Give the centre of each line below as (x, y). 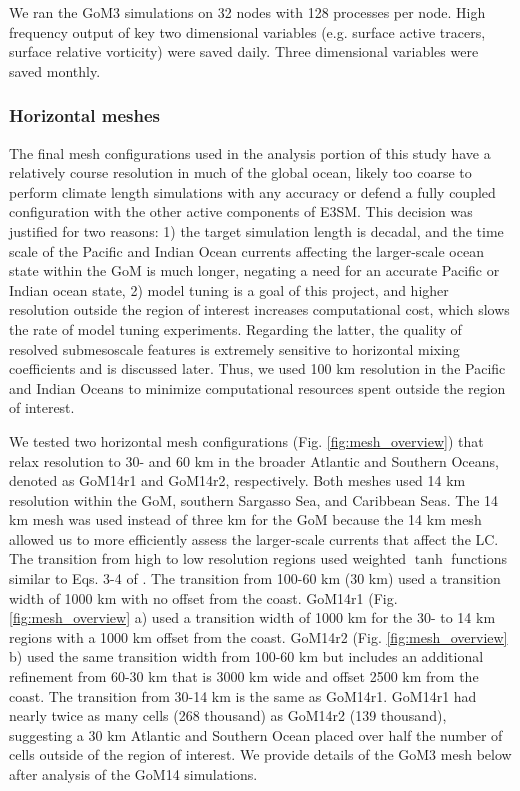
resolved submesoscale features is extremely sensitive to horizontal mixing (234, 348)
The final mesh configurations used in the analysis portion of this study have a (250, 152)
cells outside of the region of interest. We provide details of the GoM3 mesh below (260, 754)
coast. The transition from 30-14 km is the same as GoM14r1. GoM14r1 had (243, 695)
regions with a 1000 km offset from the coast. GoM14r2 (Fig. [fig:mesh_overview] (258, 636)
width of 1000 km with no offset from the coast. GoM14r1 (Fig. (203, 597)
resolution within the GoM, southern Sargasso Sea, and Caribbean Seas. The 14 (254, 499)
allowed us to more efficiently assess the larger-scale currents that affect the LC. (254, 538)
